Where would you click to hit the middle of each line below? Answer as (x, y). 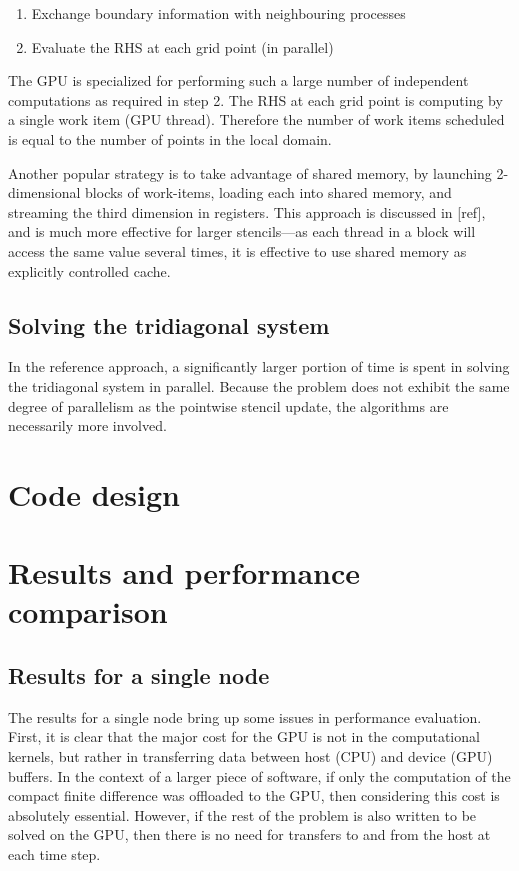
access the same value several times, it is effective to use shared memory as (237, 250)
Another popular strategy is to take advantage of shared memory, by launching (250, 172)
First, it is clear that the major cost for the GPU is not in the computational (244, 736)
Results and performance (184, 572)
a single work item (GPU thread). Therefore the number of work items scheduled (256, 119)
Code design (94, 493)
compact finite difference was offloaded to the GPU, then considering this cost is (254, 795)
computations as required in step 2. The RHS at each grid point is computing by (255, 99)
